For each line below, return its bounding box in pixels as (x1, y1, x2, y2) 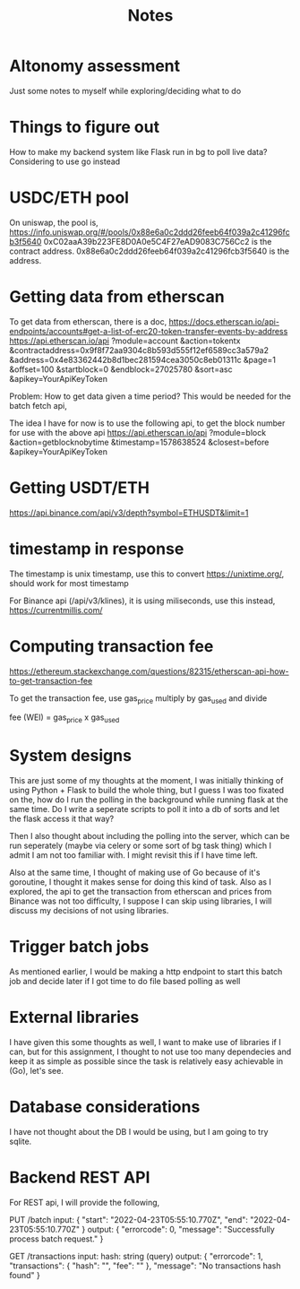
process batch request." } (9, 1233, 104, 1244)
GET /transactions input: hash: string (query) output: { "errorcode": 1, (9, 1250, 263, 1261)
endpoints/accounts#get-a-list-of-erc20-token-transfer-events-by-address (9, 325, 288, 336)
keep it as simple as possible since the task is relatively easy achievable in (9, 1055, 284, 1067)
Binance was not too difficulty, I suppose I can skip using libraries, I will (9, 895, 272, 906)
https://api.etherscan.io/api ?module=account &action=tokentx (9, 335, 241, 346)
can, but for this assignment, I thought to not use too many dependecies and (9, 1046, 292, 1057)
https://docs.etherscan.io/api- (168, 316, 280, 327)
